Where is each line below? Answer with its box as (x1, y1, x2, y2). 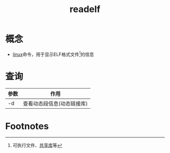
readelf (69, 4, 101, 15)
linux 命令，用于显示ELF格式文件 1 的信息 (12, 50, 95, 57)
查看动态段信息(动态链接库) (23, 100, 88, 107)
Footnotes (5, 120, 49, 132)
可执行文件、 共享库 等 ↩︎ (12, 142, 62, 148)
